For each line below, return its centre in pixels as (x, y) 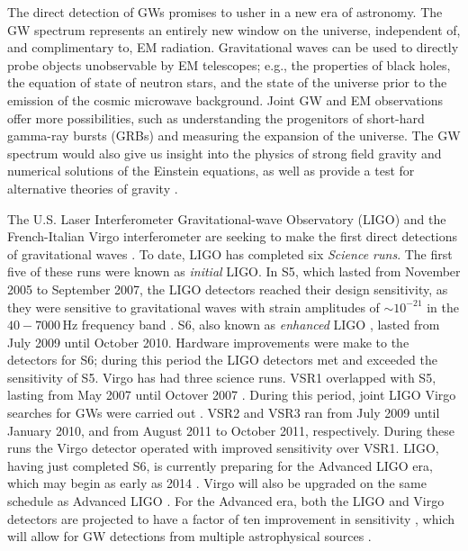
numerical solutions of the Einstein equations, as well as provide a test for (211, 171)
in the (443, 307)
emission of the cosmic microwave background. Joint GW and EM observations (225, 99)
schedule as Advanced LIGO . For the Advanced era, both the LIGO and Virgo (226, 501)
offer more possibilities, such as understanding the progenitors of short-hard (216, 117)
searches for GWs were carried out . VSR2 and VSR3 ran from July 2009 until (224, 413)
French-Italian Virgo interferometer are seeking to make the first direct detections (233, 236)
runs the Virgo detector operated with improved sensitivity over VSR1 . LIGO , (223, 448)
